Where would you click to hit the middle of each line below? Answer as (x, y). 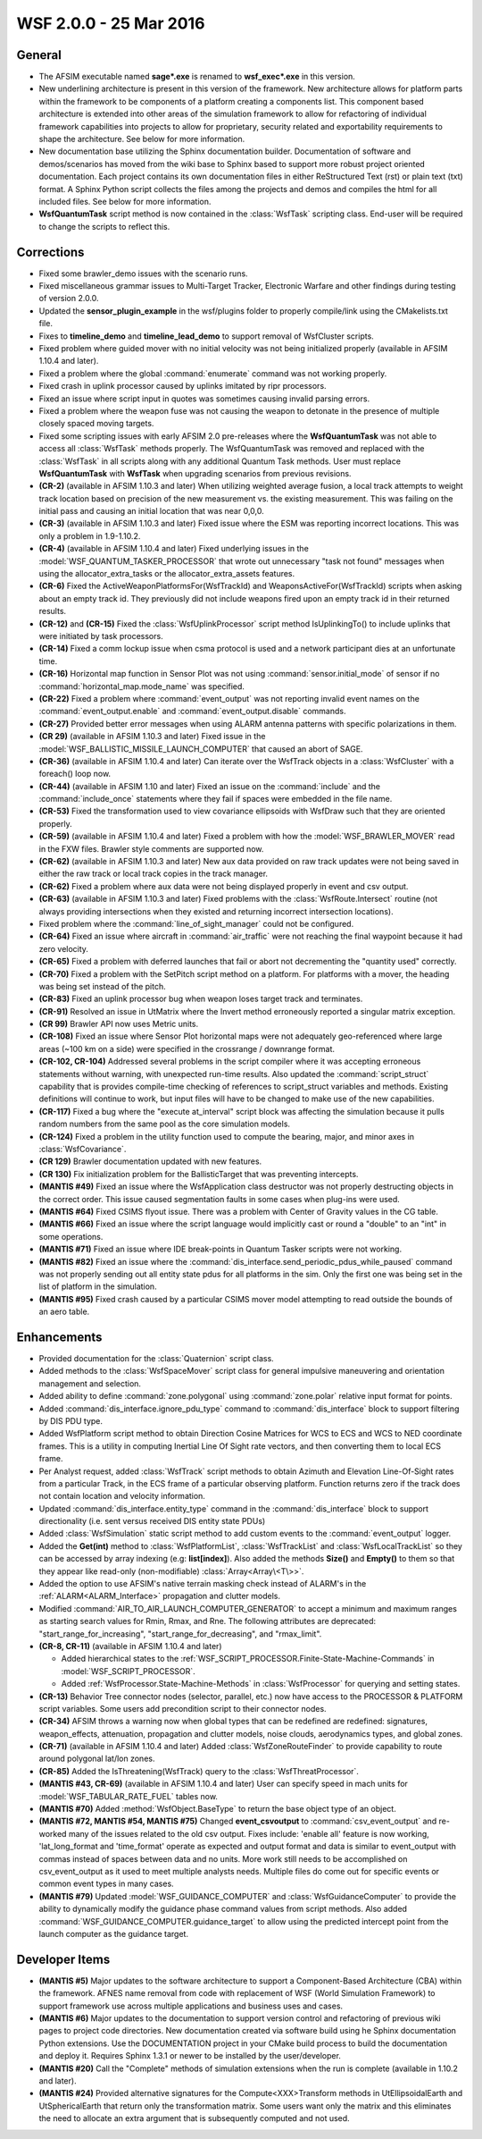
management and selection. (90, 1383)
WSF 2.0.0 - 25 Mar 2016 (111, 23)
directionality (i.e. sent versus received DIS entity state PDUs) (152, 1521)
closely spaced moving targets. (96, 424)
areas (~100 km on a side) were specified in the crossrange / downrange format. (187, 1048)
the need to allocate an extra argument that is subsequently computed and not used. (194, 2118)
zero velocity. (64, 948)
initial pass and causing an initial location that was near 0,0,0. (151, 511)
